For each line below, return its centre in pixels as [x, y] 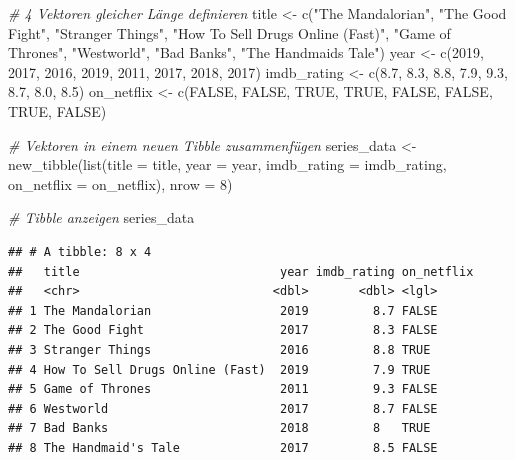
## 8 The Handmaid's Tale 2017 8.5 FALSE [223, 447]
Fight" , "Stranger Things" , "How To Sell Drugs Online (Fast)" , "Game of [229, 32]
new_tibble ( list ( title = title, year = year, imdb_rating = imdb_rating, [227, 164]
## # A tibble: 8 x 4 [80, 251]
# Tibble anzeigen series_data [101, 217]
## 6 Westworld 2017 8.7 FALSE [223, 408]
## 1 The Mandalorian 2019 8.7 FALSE [223, 310]
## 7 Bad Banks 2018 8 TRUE [219, 428]
